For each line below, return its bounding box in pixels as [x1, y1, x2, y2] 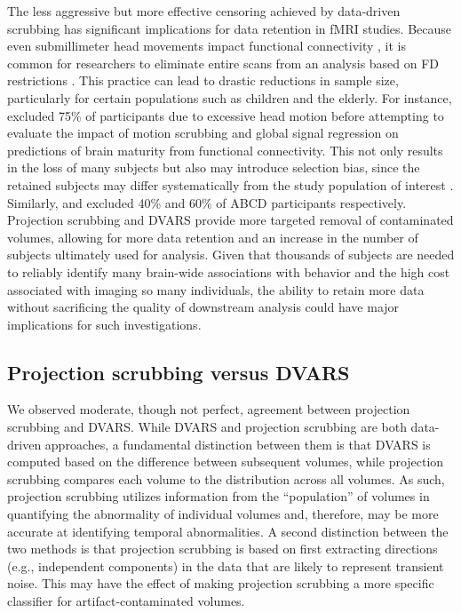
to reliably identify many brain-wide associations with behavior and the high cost [7, 262, 450, 281]
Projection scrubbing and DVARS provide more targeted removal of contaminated [7, 211, 454, 229]
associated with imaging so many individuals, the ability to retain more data [7, 280, 425, 299]
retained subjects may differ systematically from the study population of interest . [7, 175, 454, 194]
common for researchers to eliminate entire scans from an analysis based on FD [7, 53, 440, 72]
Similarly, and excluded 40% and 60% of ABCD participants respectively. [7, 193, 407, 211]
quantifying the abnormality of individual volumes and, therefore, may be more [7, 505, 439, 523]
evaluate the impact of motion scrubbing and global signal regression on [7, 123, 399, 142]
